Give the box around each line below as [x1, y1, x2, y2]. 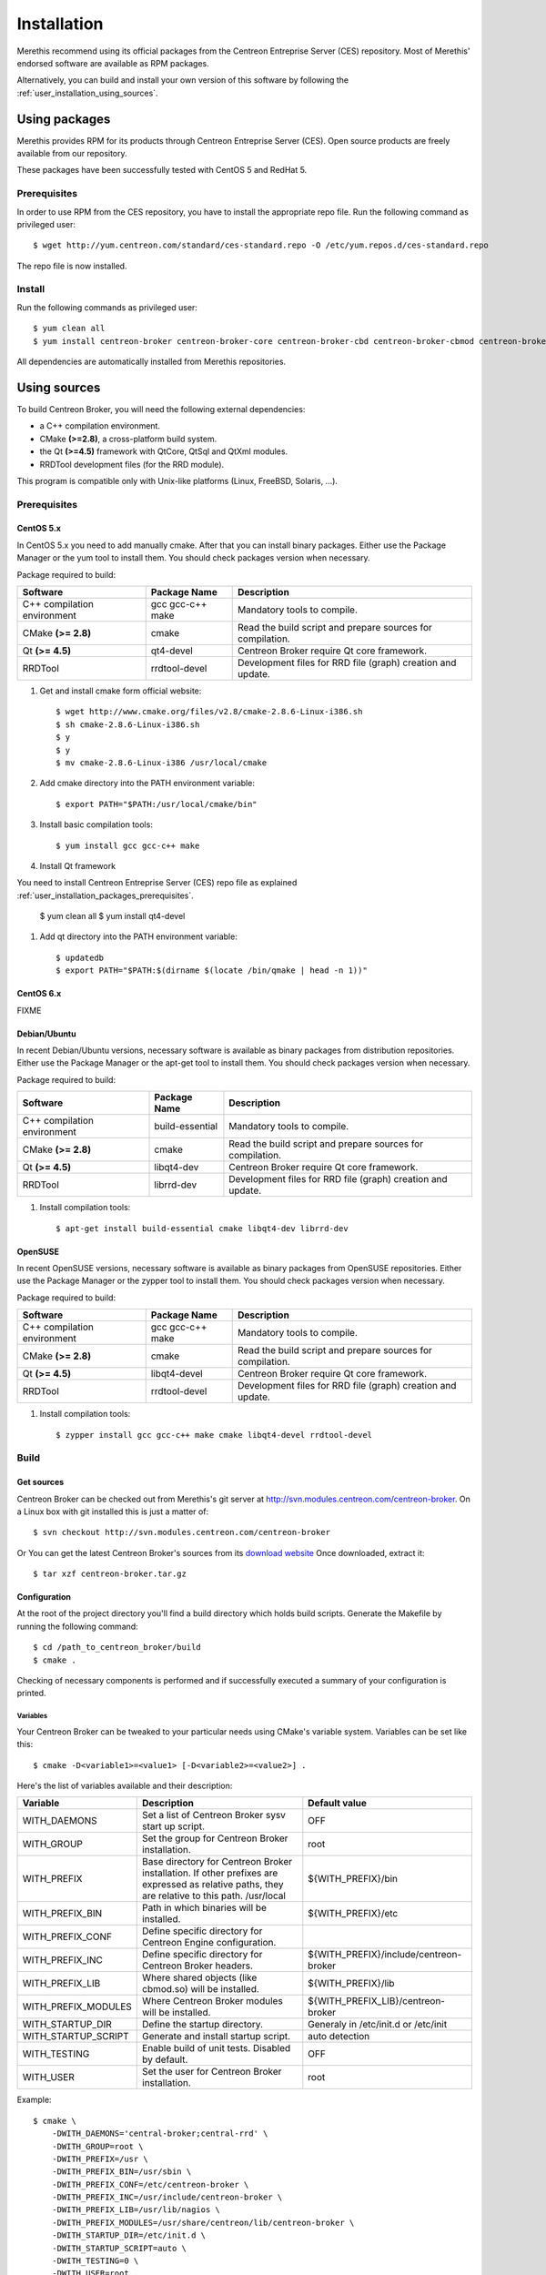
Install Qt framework [39, 860, 116, 871]
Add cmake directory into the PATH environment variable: [39, 778, 255, 789]
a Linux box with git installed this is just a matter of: [16, 1506, 209, 1517]
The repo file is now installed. [16, 260, 127, 271]
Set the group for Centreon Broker [142, 1832, 288, 1845]
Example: [16, 2094, 52, 2106]
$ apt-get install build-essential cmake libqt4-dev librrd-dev [56, 1223, 349, 1233]
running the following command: [16, 1621, 138, 1632]
